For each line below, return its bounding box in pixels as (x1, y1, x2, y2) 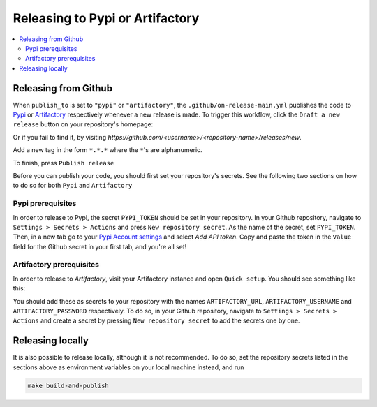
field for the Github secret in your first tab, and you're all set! (13, 242, 187, 251)
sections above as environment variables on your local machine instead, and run (13, 363, 244, 371)
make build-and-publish (27, 381, 110, 390)
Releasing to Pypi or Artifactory (13, 10, 200, 26)
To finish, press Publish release (13, 158, 114, 167)
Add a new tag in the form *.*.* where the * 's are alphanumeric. (13, 146, 202, 154)
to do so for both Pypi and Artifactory (13, 182, 133, 190)
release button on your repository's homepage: (13, 120, 154, 128)
